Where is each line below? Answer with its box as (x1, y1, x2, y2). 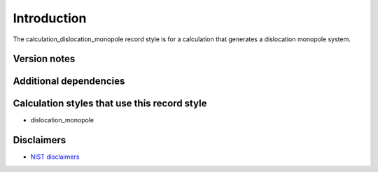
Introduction (13, 10, 87, 26)
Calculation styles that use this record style (13, 98, 207, 110)
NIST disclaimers (30, 152, 80, 161)
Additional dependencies (13, 76, 125, 87)
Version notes (13, 53, 76, 65)
